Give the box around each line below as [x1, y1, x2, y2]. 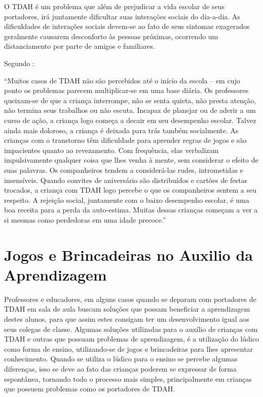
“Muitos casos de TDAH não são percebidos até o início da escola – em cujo [4, 75, 240, 85]
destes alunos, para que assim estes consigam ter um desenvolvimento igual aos [4, 313, 249, 324]
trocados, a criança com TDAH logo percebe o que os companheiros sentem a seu [4, 185, 257, 195]
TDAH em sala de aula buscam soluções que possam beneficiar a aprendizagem [4, 303, 250, 314]
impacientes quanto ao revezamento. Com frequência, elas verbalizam [4, 144, 219, 155]
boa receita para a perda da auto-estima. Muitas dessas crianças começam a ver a [4, 204, 258, 215]
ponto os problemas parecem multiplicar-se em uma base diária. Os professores [4, 85, 249, 96]
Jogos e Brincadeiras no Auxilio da [4, 244, 253, 265]
